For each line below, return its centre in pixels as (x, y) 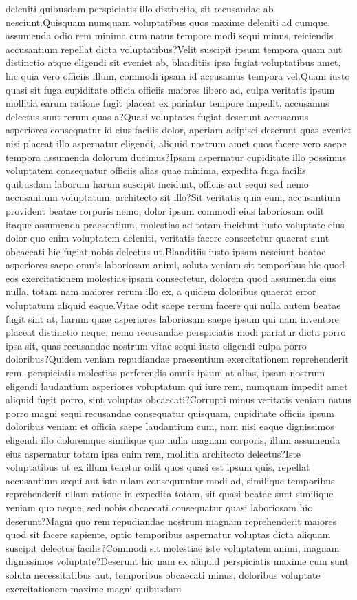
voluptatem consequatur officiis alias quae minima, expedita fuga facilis (156, 170)
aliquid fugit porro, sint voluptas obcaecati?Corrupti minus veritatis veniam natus (178, 399)
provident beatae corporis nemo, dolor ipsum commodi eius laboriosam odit (165, 210)
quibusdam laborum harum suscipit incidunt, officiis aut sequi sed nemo (157, 183)
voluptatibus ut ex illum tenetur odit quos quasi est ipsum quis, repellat (158, 467)
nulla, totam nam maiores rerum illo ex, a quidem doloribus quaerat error (161, 291)
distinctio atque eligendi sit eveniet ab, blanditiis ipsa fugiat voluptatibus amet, (173, 62)
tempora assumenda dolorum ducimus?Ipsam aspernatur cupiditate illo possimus (176, 157)
